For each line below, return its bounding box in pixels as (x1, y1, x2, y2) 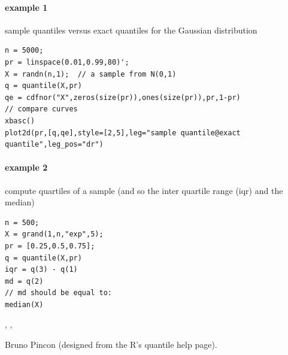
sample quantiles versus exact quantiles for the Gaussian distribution (5, 23, 257, 36)
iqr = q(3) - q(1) (5, 265, 78, 274)
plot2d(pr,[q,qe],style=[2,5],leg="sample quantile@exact (5, 128, 241, 137)
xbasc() (5, 116, 35, 125)
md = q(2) (5, 277, 44, 286)
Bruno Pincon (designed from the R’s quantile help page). (5, 338, 217, 351)
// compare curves (5, 105, 78, 114)
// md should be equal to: (5, 289, 112, 298)
